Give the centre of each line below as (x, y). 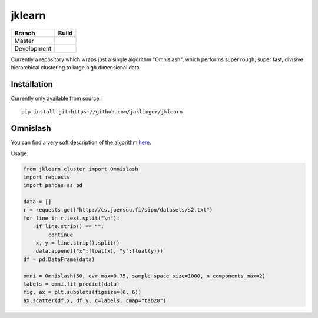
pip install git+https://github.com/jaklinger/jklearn (102, 112)
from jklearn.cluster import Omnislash (81, 169)
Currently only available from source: (56, 98)
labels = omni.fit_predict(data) (72, 284)
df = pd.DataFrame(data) (59, 259)
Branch (25, 33)
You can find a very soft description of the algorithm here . (81, 143)
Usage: (20, 153)
